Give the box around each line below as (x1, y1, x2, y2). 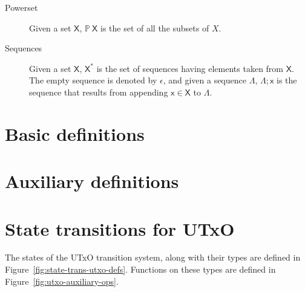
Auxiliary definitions (5, 169, 179, 193)
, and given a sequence (163, 74, 246, 86)
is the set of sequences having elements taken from (96, 62, 284, 74)
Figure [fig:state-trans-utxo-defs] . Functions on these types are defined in (5, 263, 276, 276)
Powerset (5, 1, 38, 13)
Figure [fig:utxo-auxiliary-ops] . (5, 274, 119, 287)
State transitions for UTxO (5, 216, 235, 241)
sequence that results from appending (29, 85, 168, 98)
